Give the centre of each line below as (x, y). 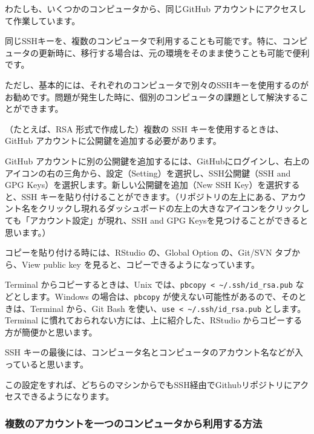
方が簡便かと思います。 (51, 332)
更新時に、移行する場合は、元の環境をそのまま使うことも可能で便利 (174, 52)
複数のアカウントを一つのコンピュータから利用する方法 (134, 423)
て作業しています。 (43, 20)
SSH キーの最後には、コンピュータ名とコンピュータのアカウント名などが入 (154, 352)
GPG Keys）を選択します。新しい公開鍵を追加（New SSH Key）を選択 (144, 185)
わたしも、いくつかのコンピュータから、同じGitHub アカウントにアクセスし (155, 8)
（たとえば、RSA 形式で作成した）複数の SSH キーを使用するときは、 (144, 128)
